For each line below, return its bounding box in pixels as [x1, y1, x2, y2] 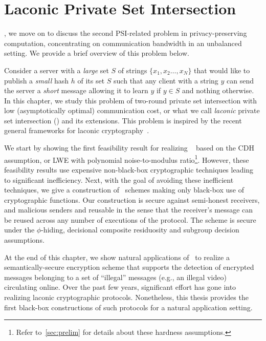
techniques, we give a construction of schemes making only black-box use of [4, 184, 244, 195]
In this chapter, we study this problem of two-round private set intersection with [4, 95, 257, 105]
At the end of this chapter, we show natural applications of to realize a [4, 251, 230, 262]
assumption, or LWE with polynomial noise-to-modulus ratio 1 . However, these [4, 153, 249, 165]
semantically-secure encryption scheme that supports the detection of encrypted [4, 262, 254, 272]
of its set [77, 75, 105, 86]
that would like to [194, 65, 250, 75]
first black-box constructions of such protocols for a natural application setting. [4, 302, 253, 312]
